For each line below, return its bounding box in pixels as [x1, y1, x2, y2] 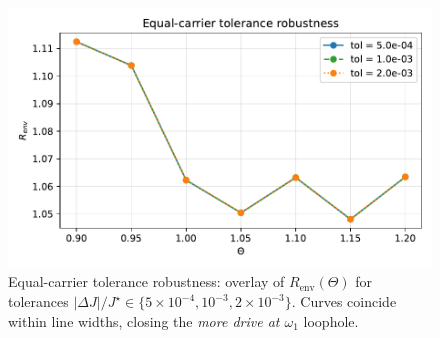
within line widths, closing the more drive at [8, 310, 280, 331]
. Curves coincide [291, 291, 397, 312]
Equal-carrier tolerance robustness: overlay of [8, 271, 285, 292]
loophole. [303, 310, 359, 331]
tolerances [8, 291, 69, 312]
